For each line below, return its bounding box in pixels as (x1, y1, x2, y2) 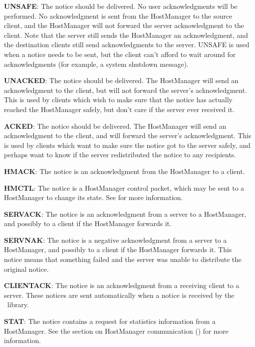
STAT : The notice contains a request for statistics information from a (4, 316, 216, 326)
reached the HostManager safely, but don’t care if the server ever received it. (4, 104, 235, 114)
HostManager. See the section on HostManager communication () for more (4, 325, 228, 336)
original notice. (4, 263, 49, 274)
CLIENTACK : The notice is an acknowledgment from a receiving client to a (4, 280, 239, 290)
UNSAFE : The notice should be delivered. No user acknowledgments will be (4, 1, 238, 11)
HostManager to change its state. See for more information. (4, 192, 183, 202)
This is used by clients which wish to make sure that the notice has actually (4, 94, 233, 105)
